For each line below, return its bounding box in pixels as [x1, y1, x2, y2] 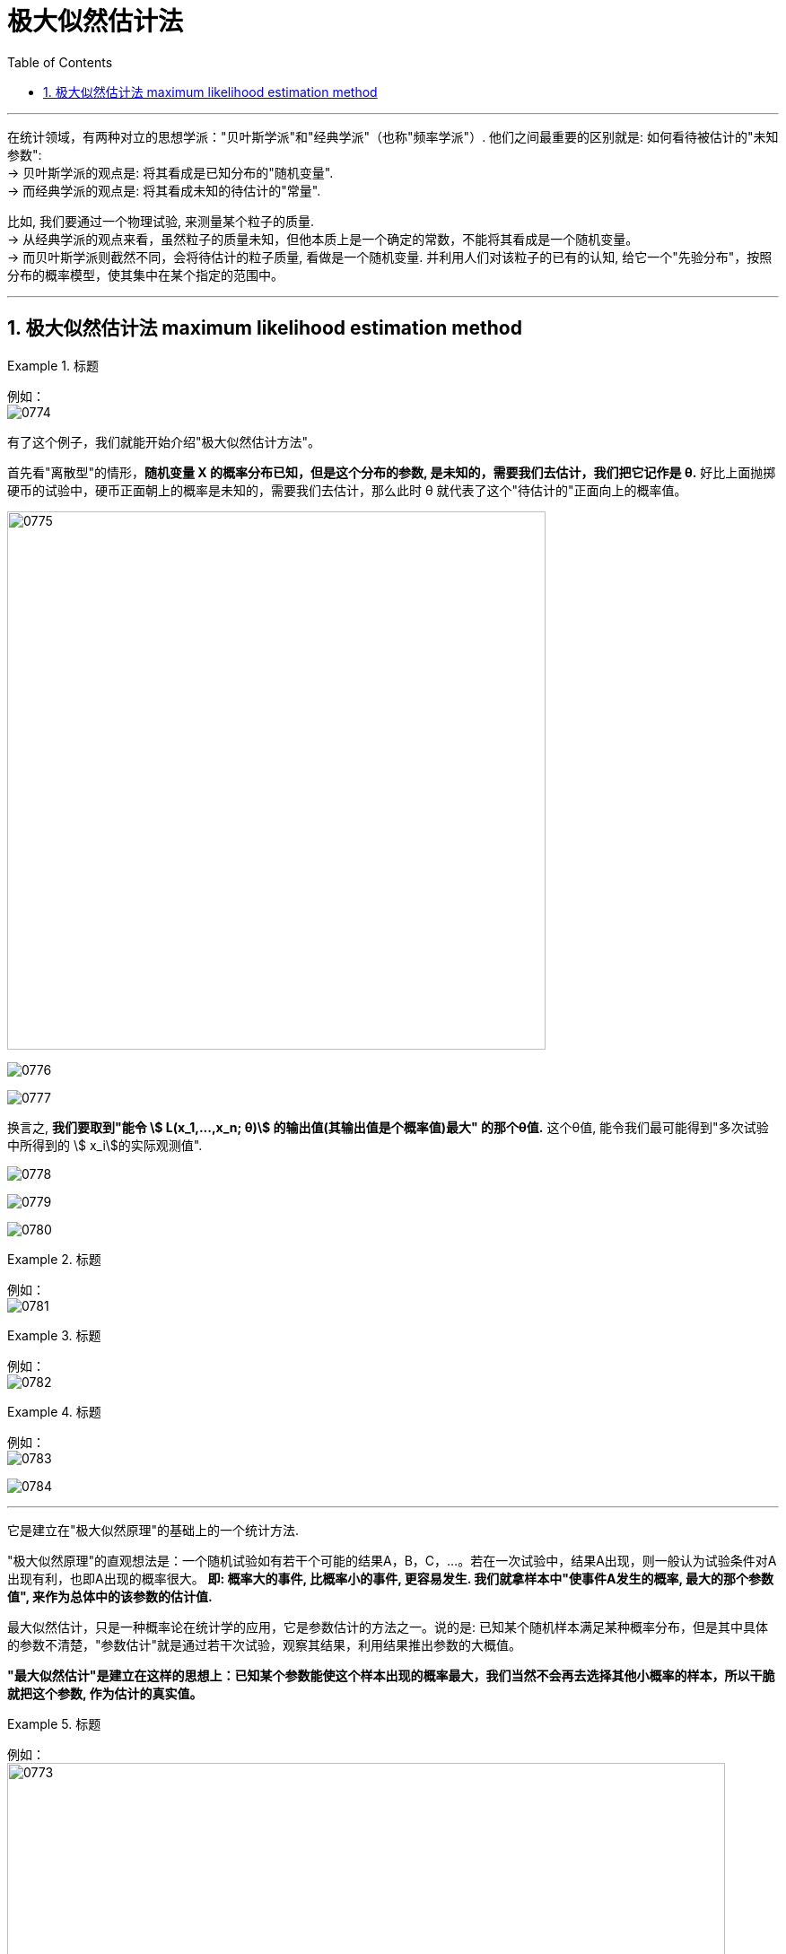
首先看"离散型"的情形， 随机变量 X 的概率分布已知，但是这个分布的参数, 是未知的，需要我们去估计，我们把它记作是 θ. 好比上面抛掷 [7, 464, 776, 480]
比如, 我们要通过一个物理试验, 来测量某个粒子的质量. [7, 213, 314, 229]
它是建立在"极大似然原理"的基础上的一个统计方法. [7, 1522, 300, 1538]
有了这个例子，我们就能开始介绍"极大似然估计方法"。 [7, 433, 321, 449]
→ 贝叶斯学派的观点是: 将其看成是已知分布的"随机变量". [7, 164, 334, 180]
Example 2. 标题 [7, 1251, 101, 1267]
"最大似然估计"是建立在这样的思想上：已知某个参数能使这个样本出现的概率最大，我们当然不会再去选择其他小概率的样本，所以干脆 [7, 1667, 775, 1683]
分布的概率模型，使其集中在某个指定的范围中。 [7, 266, 284, 283]
